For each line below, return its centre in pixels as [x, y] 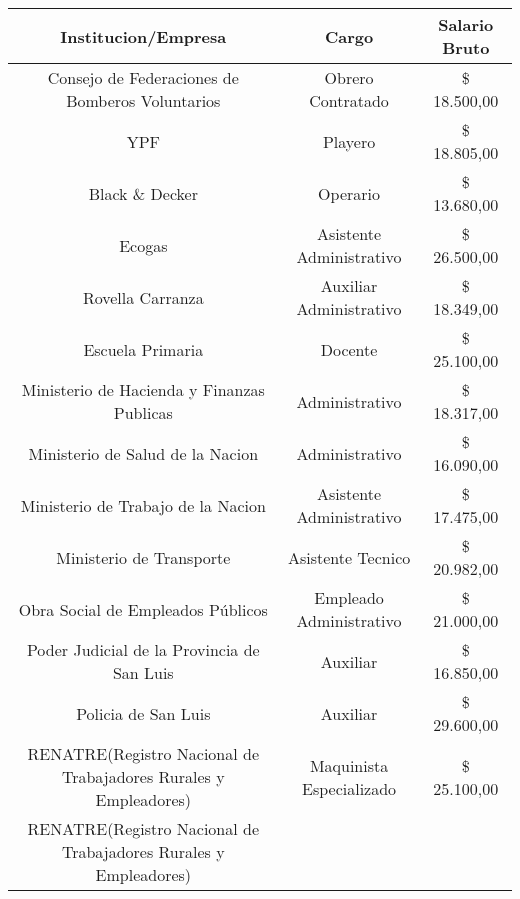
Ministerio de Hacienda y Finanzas [143, 389]
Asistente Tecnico [349, 557]
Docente [349, 349]
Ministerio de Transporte [143, 557]
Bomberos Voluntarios [143, 100]
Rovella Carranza [143, 297]
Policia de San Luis [143, 713]
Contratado [349, 100]
